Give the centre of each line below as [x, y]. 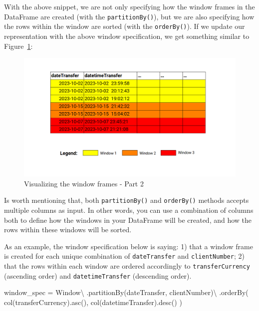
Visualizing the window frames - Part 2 [84, 183]
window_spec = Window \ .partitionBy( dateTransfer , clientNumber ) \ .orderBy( [126, 292]
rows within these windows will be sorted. [68, 230]
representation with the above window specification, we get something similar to [127, 36]
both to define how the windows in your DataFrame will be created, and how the [128, 220]
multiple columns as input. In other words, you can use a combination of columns [129, 210]
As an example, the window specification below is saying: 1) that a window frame [129, 246]
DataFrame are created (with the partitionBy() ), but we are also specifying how [129, 16]
